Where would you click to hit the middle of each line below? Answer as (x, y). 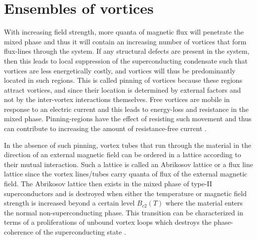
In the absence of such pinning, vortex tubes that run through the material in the (128, 145)
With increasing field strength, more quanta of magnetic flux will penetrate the (124, 32)
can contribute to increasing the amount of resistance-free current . (105, 128)
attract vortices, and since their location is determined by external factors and (123, 89)
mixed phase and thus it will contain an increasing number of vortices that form (125, 41)
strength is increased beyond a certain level (69, 203)
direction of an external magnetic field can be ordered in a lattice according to (123, 154)
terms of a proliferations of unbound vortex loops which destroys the (108, 222)
